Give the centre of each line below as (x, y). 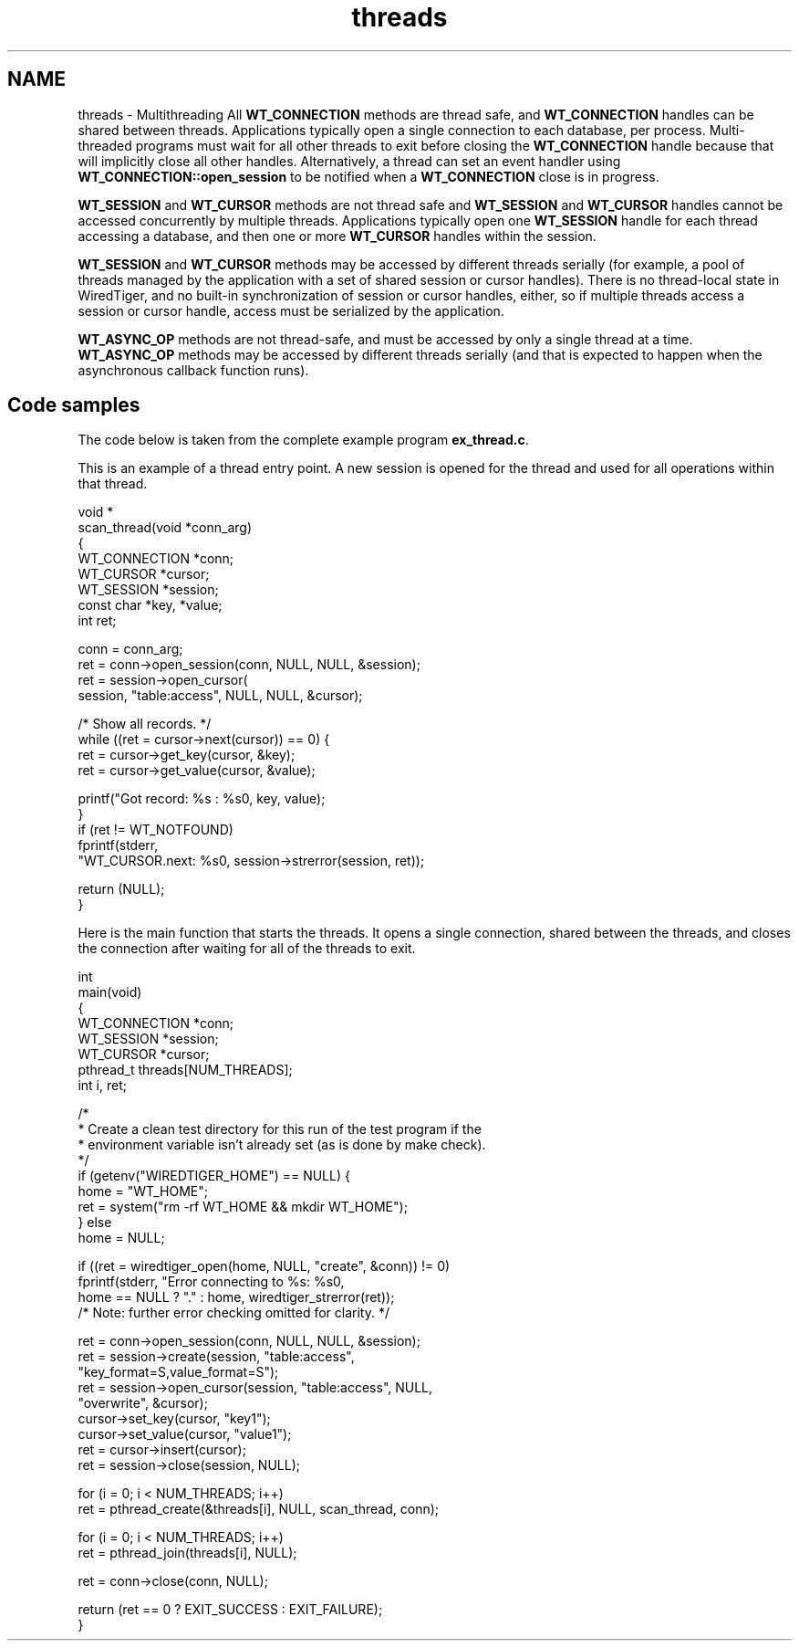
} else (95, 1223)
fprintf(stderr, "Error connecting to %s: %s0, (211, 1282)
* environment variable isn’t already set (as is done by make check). (282, 1145)
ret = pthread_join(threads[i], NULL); (187, 1553)
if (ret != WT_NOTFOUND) (156, 830)
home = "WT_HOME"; (143, 1191)
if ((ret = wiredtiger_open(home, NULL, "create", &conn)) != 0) (264, 1266)
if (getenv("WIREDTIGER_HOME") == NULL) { (214, 1176)
